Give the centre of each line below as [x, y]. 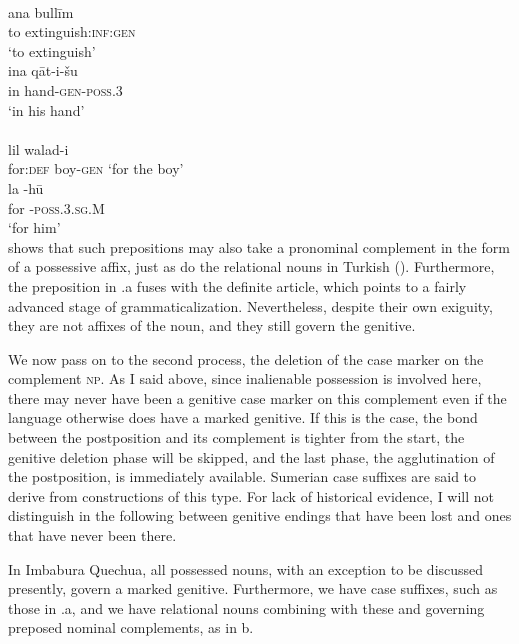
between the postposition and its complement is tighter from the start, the [236, 437]
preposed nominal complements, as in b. [131, 627]
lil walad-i [38, 148]
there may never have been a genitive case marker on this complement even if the [257, 397]
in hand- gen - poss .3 [65, 89]
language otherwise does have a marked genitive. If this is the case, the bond [243, 417]
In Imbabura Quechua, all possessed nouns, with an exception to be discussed [246, 568]
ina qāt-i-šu [43, 70]
